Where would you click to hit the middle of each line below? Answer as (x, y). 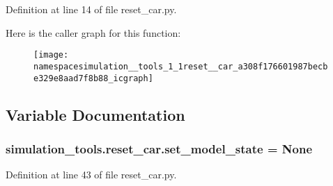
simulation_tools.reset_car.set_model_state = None (159, 148)
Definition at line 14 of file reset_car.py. (91, 9)
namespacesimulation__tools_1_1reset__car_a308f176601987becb (181, 66)
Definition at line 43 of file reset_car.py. (91, 175)
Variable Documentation (95, 114)
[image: (51, 55)
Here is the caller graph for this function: (93, 32)
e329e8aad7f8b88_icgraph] (93, 78)
